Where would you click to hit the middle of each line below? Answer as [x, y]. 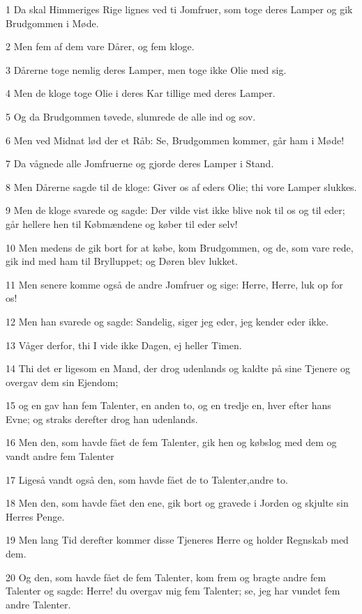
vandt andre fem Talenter [60, 456]
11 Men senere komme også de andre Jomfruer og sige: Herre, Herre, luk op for [174, 284]
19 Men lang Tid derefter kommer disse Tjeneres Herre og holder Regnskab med [177, 540]
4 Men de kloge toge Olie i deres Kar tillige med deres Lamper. [141, 93]
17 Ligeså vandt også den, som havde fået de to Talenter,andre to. [147, 479]
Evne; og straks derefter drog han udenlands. [102, 419]
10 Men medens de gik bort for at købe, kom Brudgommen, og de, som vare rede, [180, 247]
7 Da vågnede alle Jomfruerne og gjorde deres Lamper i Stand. [140, 163]
